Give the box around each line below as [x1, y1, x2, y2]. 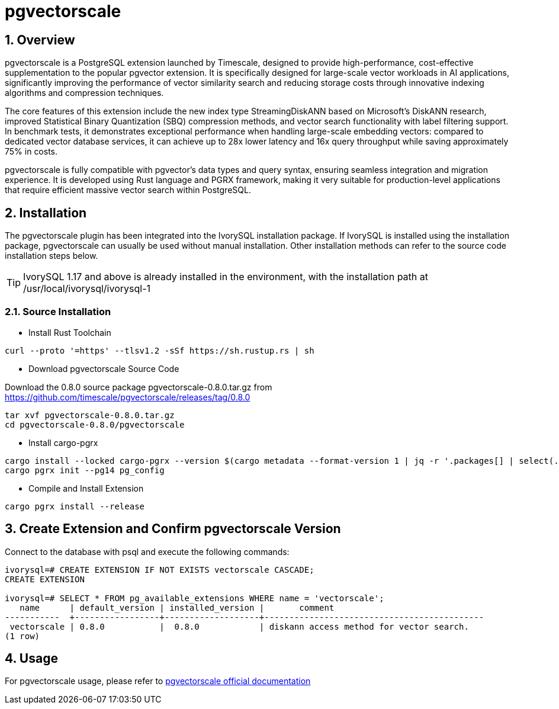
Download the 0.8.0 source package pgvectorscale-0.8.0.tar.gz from [5, 381, 272, 392]
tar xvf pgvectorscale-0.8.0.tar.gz [5, 410, 175, 420]
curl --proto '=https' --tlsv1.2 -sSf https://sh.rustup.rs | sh [5, 345, 314, 355]
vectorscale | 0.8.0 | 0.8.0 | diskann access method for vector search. [9, 621, 469, 631]
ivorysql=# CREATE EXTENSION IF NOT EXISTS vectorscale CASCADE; [5, 564, 314, 575]
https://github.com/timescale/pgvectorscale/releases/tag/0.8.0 [5, 392, 250, 402]
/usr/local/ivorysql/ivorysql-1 [23, 283, 151, 295]
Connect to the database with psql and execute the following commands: [5, 546, 290, 557]
